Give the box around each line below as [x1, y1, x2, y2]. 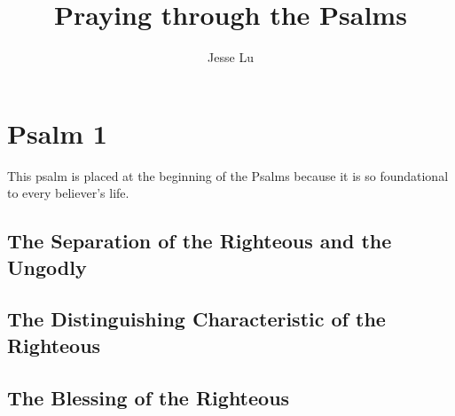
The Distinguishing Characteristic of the [7, 305, 386, 333]
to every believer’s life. [7, 184, 129, 202]
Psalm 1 [7, 114, 107, 151]
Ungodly [7, 253, 87, 280]
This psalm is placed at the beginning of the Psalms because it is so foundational [7, 166, 449, 184]
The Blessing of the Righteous [7, 383, 290, 411]
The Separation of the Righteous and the [7, 227, 392, 255]
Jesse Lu [208, 48, 254, 67]
